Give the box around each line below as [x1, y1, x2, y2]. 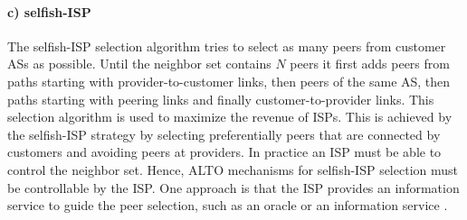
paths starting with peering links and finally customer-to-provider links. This [7, 89, 434, 108]
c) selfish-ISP [7, 2, 91, 21]
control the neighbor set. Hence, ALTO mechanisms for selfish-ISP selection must [7, 160, 458, 179]
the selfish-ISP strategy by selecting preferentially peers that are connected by [7, 124, 441, 143]
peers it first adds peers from [290, 54, 450, 73]
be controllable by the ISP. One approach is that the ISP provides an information [7, 178, 460, 197]
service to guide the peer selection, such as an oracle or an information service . [7, 196, 448, 215]
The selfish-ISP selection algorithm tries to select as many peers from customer [7, 36, 446, 55]
